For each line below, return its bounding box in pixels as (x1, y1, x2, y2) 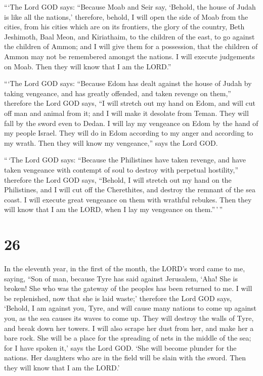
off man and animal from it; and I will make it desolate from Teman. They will (4, 107, 249, 118)
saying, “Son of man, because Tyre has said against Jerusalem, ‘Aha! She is (4, 273, 238, 283)
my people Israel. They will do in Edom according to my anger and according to (4, 128, 253, 138)
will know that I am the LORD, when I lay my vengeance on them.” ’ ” (4, 204, 223, 215)
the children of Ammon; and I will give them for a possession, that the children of (4, 41, 258, 52)
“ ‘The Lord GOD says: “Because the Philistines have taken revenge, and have (4, 154, 246, 165)
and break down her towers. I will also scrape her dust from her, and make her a (4, 322, 254, 333)
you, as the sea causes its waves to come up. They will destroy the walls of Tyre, (4, 312, 254, 323)
